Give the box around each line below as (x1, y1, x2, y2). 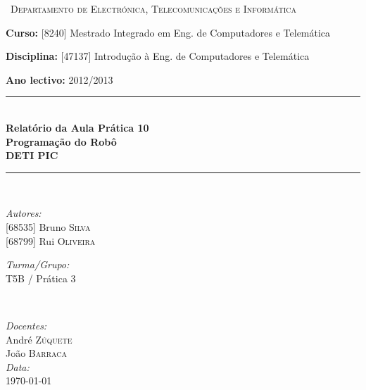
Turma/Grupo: (6, 257, 70, 272)
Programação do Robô (6, 134, 117, 149)
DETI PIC (6, 148, 58, 163)
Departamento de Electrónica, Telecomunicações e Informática (10, 1, 296, 15)
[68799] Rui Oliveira (6, 233, 96, 248)
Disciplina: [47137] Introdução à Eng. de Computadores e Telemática (6, 49, 310, 63)
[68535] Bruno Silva (6, 219, 91, 234)
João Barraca (6, 346, 67, 360)
